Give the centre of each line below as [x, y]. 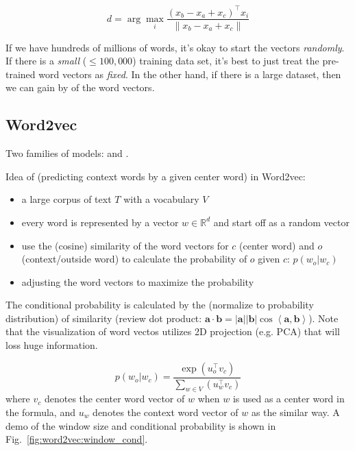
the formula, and [40, 412]
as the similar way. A [295, 412]
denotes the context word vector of [166, 412]
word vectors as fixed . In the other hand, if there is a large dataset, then [190, 74]
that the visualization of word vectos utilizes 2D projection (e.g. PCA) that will [173, 331]
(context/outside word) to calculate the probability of [134, 259]
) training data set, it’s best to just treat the [226, 61]
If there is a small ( [46, 61]
